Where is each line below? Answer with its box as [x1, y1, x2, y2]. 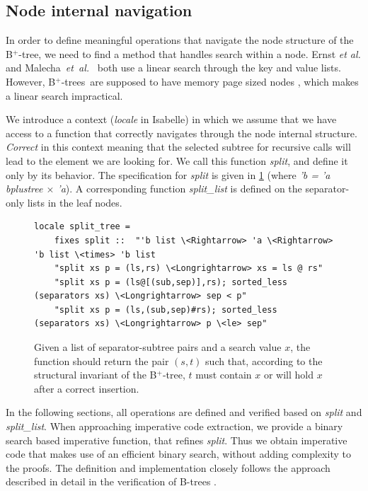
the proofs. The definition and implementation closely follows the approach [6, 460, 330, 475]
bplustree [6, 181, 43, 196]
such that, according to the [205, 353, 323, 368]
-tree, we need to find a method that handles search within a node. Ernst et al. [18, 46, 361, 61]
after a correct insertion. [34, 381, 139, 395]
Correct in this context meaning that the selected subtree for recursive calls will [6, 139, 351, 154]
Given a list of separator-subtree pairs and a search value [34, 340, 282, 354]
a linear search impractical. [6, 88, 123, 103]
